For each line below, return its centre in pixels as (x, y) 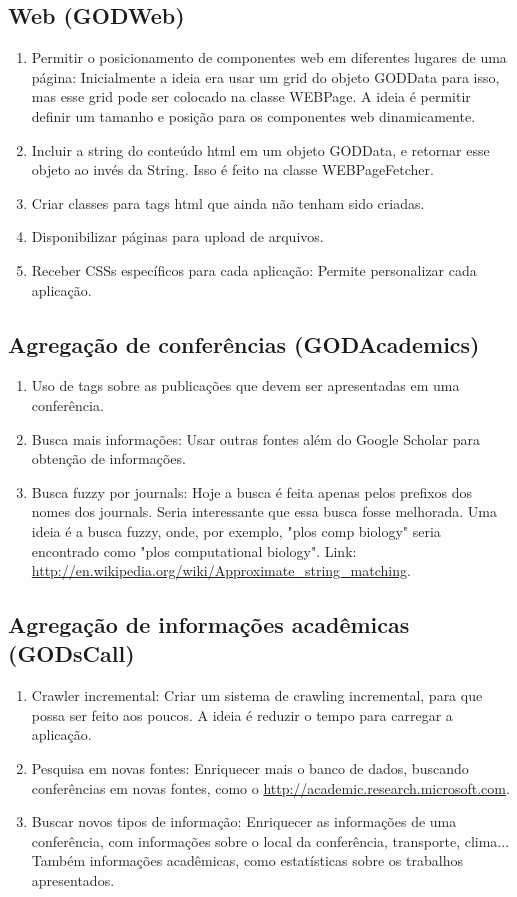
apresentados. (73, 880)
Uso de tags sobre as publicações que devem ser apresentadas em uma (245, 385)
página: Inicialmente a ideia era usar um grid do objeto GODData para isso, (265, 76)
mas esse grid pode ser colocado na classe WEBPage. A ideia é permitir (251, 96)
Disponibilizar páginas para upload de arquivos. (177, 236)
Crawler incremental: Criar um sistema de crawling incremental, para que (257, 695)
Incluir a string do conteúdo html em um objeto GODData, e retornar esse (260, 149)
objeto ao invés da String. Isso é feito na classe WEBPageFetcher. (232, 169)
